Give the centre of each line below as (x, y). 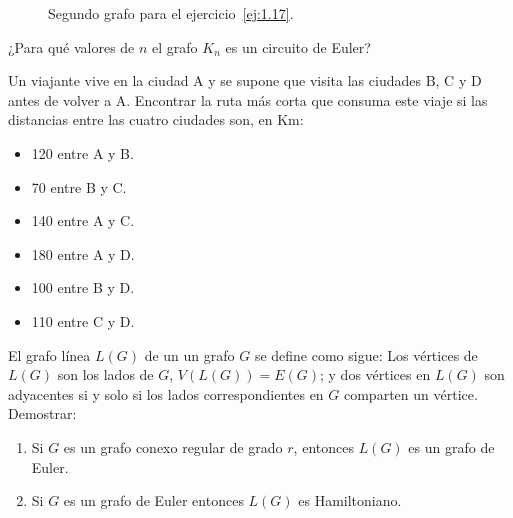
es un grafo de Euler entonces (153, 500)
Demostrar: (42, 413)
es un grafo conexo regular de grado (173, 446)
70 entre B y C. (79, 186)
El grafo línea (49, 354)
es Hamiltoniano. (350, 500)
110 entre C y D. (83, 320)
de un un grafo (189, 354)
